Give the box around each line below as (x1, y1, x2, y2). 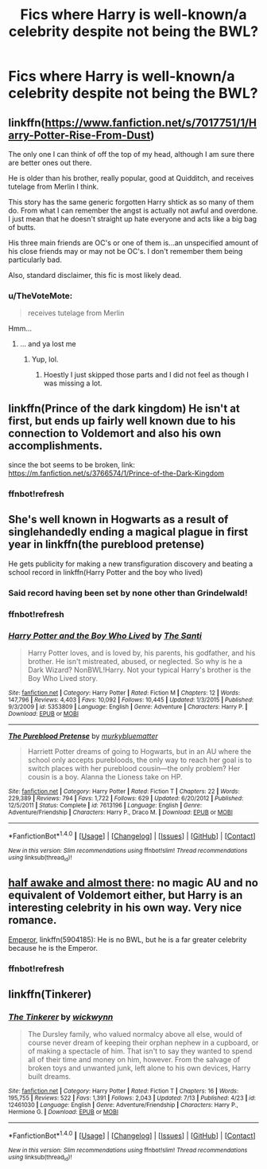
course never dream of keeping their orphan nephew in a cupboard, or (27, 1038, 259, 1048)
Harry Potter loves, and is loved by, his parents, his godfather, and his (27, 647, 256, 658)
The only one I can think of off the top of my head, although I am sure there (8, 150, 255, 158)
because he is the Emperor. (8, 943, 98, 952)
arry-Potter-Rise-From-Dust (8, 128, 151, 142)
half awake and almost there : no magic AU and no (8, 876, 258, 889)
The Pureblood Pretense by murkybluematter (8, 731, 159, 741)
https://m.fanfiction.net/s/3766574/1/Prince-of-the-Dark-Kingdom (8, 468, 225, 479)
